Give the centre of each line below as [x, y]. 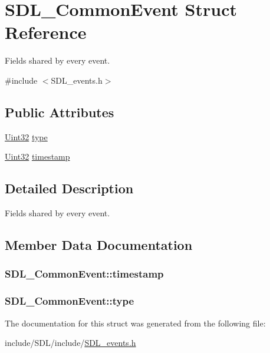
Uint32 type [26, 136]
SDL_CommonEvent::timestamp [84, 274]
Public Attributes [60, 112]
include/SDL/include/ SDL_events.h [70, 343]
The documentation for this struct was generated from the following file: [135, 323]
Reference [46, 32]
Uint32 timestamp [37, 156]
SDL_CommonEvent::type [70, 301]
